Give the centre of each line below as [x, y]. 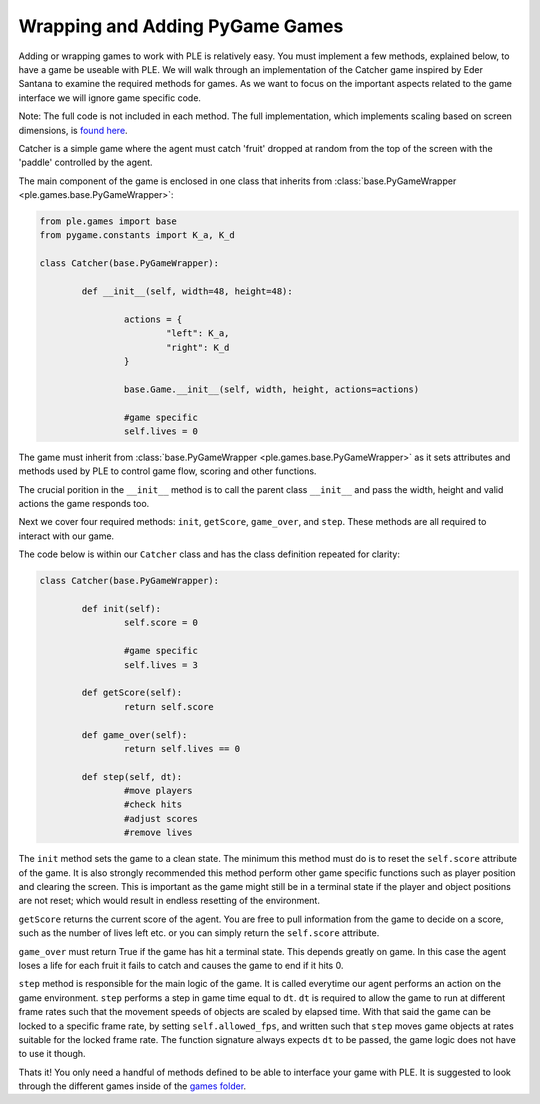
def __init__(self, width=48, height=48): [187, 291]
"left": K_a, [197, 333]
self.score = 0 [161, 623]
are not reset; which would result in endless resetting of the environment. [169, 901]
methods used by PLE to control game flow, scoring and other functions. [167, 471]
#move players [158, 791]
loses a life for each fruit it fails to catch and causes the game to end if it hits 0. [181, 965]
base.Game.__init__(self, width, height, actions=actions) [271, 389]
